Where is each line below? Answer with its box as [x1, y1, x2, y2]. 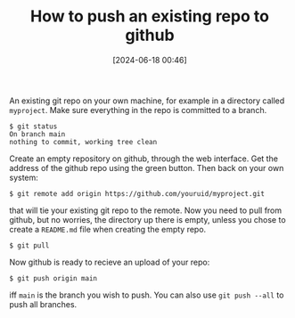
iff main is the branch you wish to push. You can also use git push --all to [9, 289, 284, 300]
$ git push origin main [9, 273, 98, 282]
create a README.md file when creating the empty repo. [9, 224, 207, 234]
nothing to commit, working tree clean [9, 137, 158, 146]
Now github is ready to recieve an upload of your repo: [9, 257, 210, 267]
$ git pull [9, 241, 50, 250]
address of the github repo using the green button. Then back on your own [9, 162, 284, 173]
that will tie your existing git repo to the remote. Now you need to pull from [9, 205, 283, 216]
